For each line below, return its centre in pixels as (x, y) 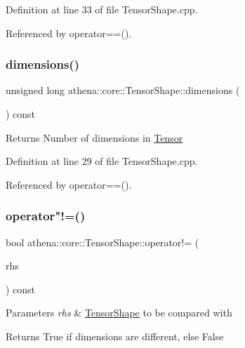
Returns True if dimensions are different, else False (115, 336)
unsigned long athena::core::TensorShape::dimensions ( (123, 90)
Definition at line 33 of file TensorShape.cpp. (102, 9)
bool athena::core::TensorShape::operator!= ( (102, 242)
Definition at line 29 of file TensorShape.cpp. (102, 161)
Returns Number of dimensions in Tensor (94, 137)
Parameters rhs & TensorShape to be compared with (119, 313)
